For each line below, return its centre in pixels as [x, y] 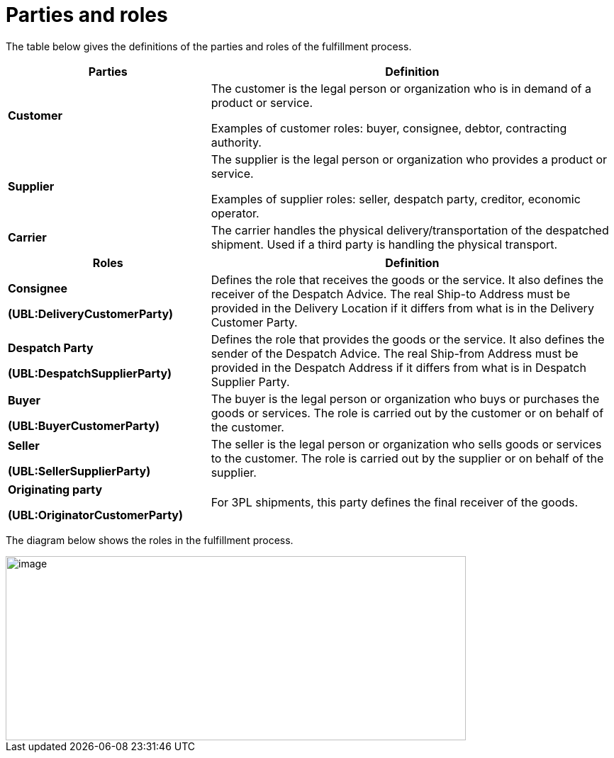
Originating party [55, 489]
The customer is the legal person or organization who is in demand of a [401, 88]
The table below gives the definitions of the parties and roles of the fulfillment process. [209, 46]
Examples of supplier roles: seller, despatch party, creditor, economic [396, 199]
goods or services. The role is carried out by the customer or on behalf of [407, 413]
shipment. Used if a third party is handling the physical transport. [384, 244]
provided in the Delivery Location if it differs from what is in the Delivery [402, 308]
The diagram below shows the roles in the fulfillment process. [150, 540]
